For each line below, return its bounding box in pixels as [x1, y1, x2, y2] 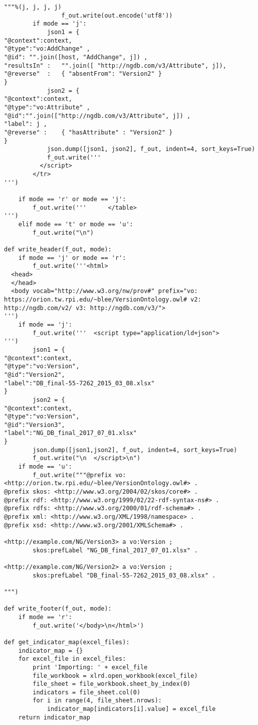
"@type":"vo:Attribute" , [4, 103, 90, 111]
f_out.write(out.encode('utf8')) [61, 12, 173, 19]
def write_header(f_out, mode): [4, 246, 112, 253]
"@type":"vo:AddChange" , [4, 45, 90, 53]
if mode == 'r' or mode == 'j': [18, 196, 126, 203]
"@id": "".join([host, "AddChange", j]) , [4, 53, 148, 61]
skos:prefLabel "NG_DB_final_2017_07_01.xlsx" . [33, 546, 198, 554]
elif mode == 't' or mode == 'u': [18, 221, 133, 228]
